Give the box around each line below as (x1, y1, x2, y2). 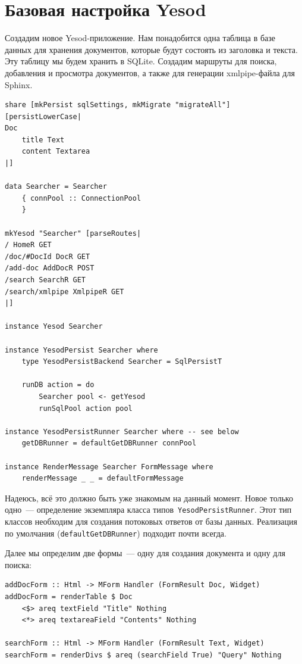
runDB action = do (21, 381, 95, 389)
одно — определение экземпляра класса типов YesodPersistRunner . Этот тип (5, 503, 292, 516)
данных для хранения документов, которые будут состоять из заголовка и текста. (5, 43, 298, 55)
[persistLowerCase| (5, 112, 81, 121)
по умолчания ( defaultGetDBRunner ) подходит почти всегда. (5, 526, 227, 539)
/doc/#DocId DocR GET (5, 252, 90, 261)
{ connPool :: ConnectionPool (21, 194, 141, 202)
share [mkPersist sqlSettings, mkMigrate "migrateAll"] (5, 101, 231, 110)
